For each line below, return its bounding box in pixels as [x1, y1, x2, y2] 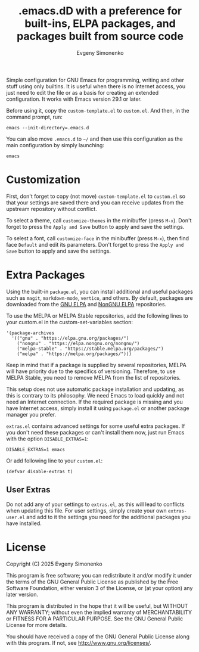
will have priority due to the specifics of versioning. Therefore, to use [6, 368, 176, 375]
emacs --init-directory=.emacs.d [6, 125, 89, 131]
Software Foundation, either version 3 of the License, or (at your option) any [6, 584, 193, 591]
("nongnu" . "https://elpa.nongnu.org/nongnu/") [17, 340, 140, 346]
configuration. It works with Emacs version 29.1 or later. [6, 95, 142, 103]
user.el [6, 514, 26, 520]
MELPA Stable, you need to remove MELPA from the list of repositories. [6, 374, 181, 381]
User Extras [6, 485, 51, 495]
